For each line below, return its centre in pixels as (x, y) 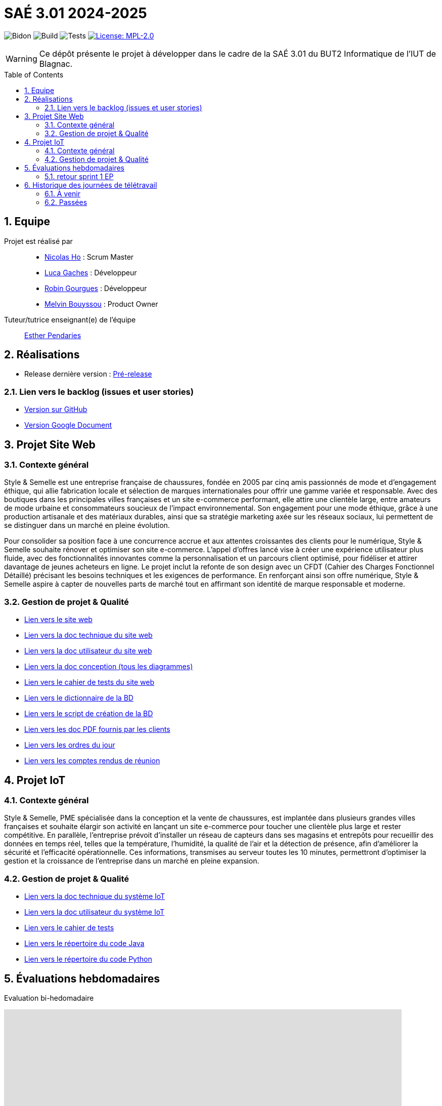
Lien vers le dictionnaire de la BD (79, 698)
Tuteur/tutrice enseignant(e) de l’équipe (70, 319)
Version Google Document (68, 425)
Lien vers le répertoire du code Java (84, 944)
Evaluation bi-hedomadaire (49, 998)
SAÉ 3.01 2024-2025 (76, 13)
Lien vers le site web (58, 620)
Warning (21, 58)
